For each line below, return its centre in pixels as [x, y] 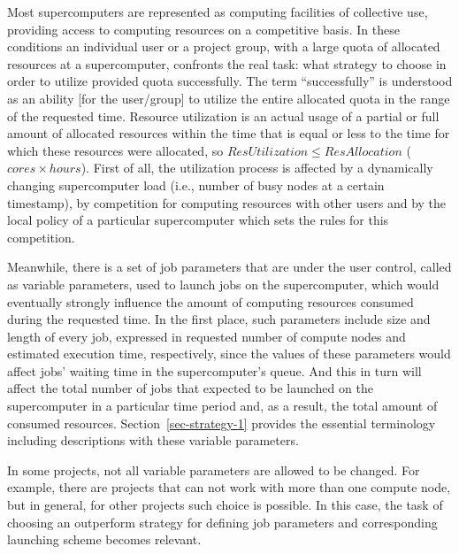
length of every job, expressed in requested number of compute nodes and [207, 336]
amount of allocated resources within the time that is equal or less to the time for [229, 133]
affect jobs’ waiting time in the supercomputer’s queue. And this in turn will [214, 370]
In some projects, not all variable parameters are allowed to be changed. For [214, 469]
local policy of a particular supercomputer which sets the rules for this [198, 220]
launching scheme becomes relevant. [104, 539]
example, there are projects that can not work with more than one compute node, [229, 487]
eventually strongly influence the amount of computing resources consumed [210, 301]
